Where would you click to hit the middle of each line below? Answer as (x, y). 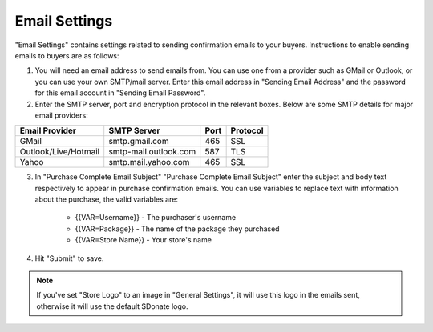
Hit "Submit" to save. (69, 258)
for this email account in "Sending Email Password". (120, 93)
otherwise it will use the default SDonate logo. (112, 306)
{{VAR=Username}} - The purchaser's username (156, 218)
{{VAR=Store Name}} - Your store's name (144, 240)
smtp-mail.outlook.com (152, 152)
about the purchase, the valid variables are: (106, 199)
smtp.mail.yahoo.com (149, 162)
